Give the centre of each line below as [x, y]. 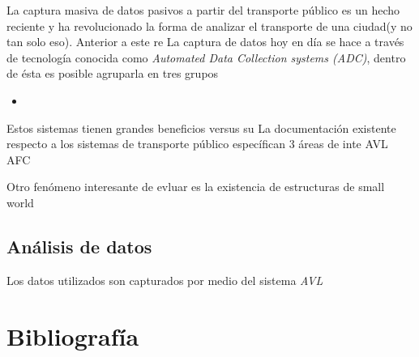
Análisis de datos [79, 246]
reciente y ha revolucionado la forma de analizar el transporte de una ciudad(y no [209, 25]
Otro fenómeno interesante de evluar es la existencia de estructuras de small [196, 187]
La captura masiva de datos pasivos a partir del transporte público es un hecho [203, 10]
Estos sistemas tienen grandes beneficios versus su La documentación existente [201, 127]
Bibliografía [73, 336]
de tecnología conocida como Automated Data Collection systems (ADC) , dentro [206, 57]
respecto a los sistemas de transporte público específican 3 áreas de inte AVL [197, 144]
